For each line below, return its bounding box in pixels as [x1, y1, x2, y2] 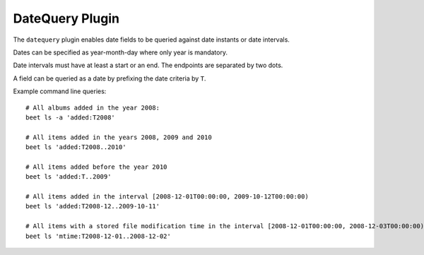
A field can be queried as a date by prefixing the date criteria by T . [13, 74, 206, 83]
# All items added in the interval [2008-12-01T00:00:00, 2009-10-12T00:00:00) [25, 193, 309, 201]
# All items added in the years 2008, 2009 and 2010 [25, 133, 212, 141]
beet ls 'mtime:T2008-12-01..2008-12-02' [25, 232, 171, 240]
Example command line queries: [13, 87, 107, 95]
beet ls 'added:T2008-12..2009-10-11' [25, 202, 160, 210]
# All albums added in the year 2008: [25, 103, 160, 112]
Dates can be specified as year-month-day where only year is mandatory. [13, 48, 228, 57]
